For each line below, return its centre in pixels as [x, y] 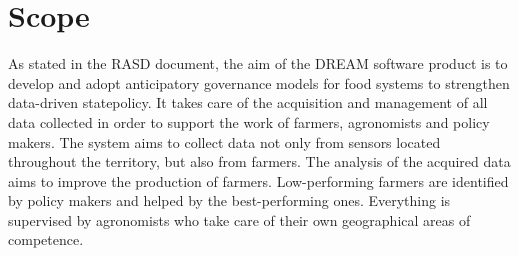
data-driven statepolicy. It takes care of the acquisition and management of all [248, 102]
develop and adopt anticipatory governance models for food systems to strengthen [259, 82]
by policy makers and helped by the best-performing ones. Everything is [229, 200]
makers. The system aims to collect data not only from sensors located [224, 141]
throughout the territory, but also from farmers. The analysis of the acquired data [259, 161]
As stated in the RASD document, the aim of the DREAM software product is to [258, 63]
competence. [46, 239]
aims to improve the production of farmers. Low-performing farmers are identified [258, 180]
